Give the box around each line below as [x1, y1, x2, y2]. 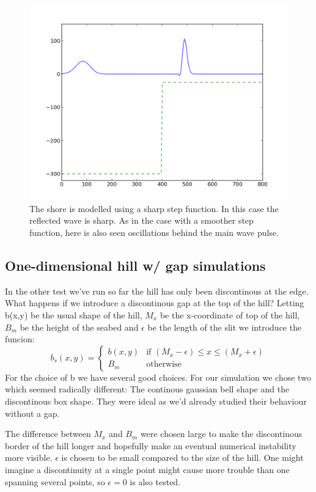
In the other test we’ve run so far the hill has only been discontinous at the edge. [5, 284, 309, 297]
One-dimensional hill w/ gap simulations [5, 256, 266, 274]
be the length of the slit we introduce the [147, 320, 302, 333]
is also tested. [130, 475, 181, 488]
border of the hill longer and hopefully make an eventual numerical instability [5, 439, 296, 452]
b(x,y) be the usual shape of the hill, [5, 309, 142, 321]
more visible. [5, 451, 53, 464]
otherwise [146, 360, 182, 369]
